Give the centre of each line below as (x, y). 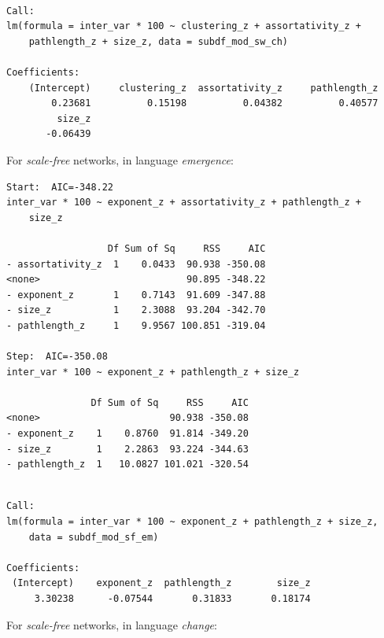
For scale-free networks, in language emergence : (120, 159)
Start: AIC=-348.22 (60, 187)
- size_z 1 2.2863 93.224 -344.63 (127, 449)
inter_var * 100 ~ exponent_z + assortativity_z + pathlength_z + (184, 203)
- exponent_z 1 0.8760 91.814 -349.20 (127, 434)
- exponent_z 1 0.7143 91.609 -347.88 (136, 295)
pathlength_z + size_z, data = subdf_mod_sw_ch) (158, 41)
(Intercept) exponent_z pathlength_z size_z (161, 583)
